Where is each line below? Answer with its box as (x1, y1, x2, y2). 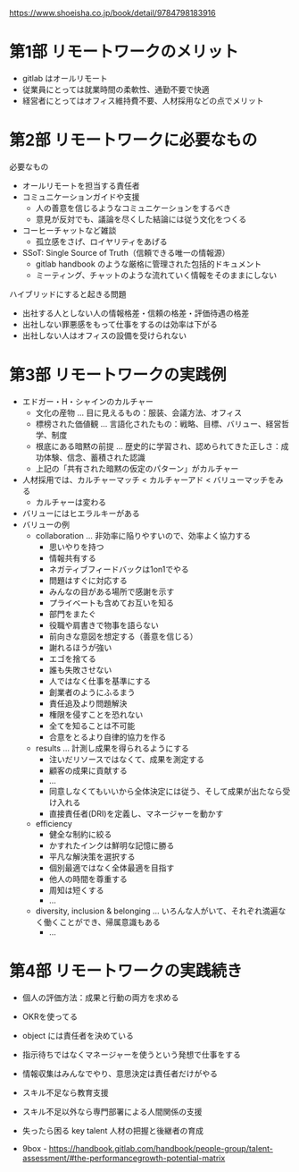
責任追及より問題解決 (48, 698, 128, 709)
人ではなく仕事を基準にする (48, 675, 152, 686)
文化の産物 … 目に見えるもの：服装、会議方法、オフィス (35, 407, 243, 418)
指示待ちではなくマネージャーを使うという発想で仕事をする (21, 1049, 241, 1059)
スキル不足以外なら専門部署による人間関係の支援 (21, 1106, 203, 1117)
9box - (21, 1142, 47, 1153)
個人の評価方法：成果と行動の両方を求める (21, 992, 179, 1003)
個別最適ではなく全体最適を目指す (48, 862, 175, 873)
